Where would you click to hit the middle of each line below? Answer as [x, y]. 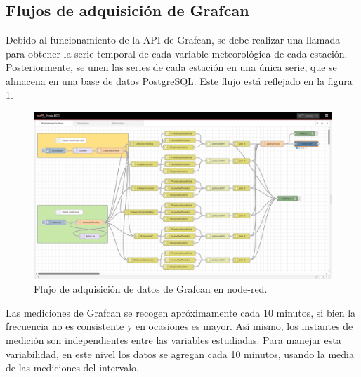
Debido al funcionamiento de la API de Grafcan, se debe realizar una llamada [173, 40]
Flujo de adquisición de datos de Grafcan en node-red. [151, 289]
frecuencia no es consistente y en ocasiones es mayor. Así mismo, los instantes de [179, 326]
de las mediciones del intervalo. [72, 368]
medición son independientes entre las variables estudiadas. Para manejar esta [173, 340]
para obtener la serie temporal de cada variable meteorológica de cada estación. [177, 53]
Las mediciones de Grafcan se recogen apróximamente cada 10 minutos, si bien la [181, 312]
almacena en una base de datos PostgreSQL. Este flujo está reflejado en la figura [179, 80]
